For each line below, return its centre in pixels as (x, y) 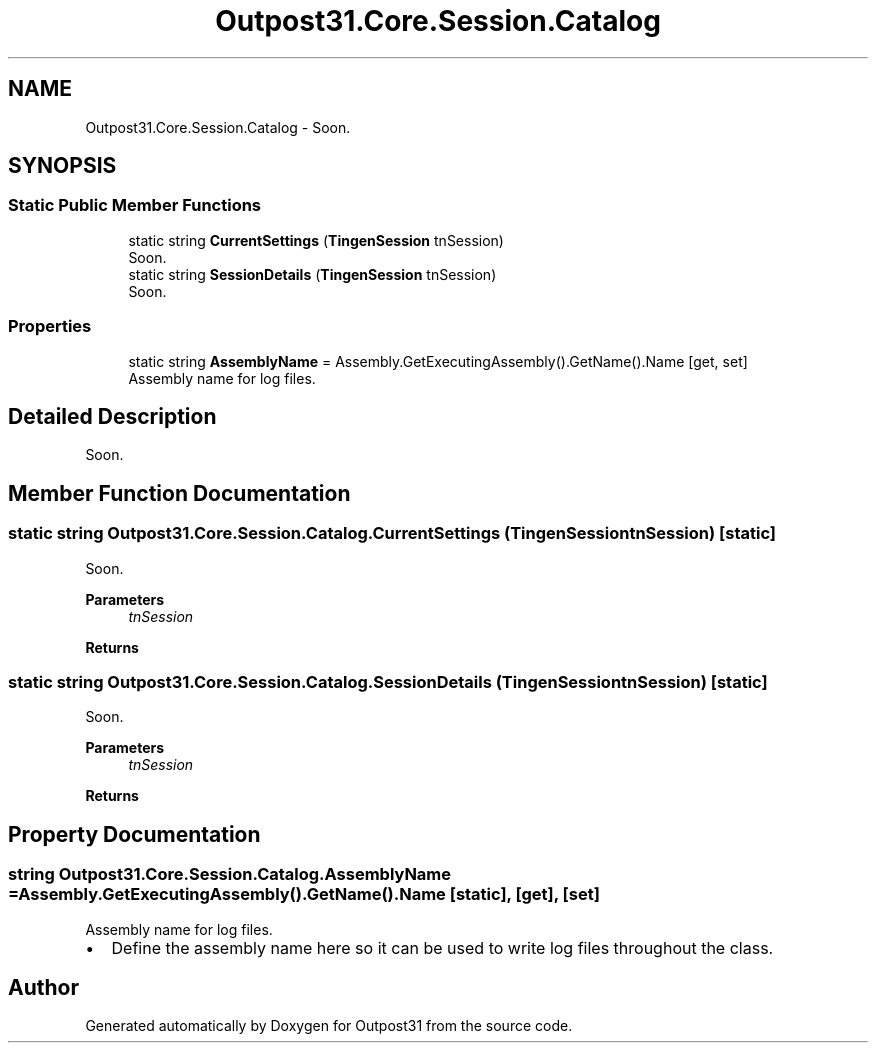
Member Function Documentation (179, 493)
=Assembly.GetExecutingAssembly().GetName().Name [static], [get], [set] (304, 894)
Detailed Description (112, 416)
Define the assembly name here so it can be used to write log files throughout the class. (442, 947)
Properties (50, 326)
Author (43, 988)
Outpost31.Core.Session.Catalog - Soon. (218, 127)
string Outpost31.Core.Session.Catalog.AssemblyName (230, 874)
